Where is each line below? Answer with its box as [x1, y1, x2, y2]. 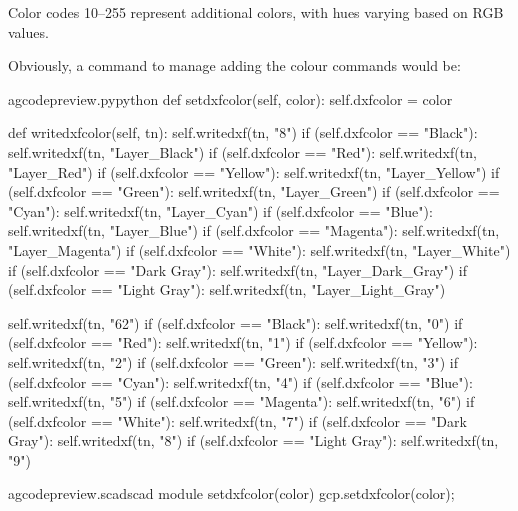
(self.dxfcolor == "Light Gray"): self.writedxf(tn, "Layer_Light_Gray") [8, 279, 446, 300]
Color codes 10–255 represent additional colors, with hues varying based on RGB [8, 2, 504, 22]
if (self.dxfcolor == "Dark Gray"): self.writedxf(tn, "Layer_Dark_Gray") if [8, 259, 467, 280]
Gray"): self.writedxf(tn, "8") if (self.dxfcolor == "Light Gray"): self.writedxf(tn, [8, 430, 499, 451]
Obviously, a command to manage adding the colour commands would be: [8, 55, 461, 76]
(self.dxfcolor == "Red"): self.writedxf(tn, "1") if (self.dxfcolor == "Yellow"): [8, 332, 478, 353]
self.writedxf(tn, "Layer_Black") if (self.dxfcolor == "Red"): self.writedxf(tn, [8, 141, 477, 162]
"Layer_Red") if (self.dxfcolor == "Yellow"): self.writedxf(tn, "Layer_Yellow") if [8, 161, 500, 182]
